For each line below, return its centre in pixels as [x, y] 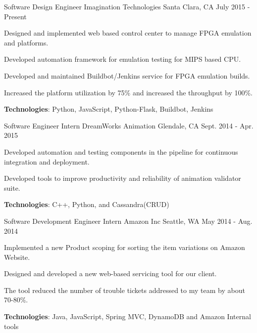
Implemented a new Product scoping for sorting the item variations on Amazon [125, 247]
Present [15, 16]
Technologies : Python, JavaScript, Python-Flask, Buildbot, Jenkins [109, 109]
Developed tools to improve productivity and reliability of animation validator [123, 178]
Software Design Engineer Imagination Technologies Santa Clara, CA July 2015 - [127, 6]
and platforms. [26, 42]
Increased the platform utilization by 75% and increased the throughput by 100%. [128, 92]
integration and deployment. [47, 161]
